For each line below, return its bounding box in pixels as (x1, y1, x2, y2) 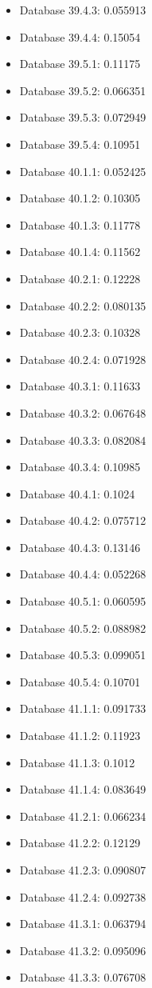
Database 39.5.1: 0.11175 (19, 55, 141, 72)
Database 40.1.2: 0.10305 (19, 190, 141, 206)
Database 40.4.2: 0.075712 (19, 512, 146, 529)
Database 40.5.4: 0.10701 (19, 673, 141, 690)
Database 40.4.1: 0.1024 (19, 485, 135, 502)
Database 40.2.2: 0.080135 (19, 297, 146, 314)
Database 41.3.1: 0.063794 (19, 915, 146, 932)
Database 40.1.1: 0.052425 (19, 162, 146, 179)
